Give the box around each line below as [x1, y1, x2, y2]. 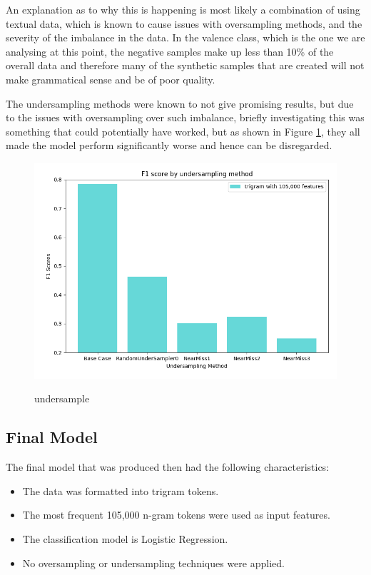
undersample [34, 391, 90, 406]
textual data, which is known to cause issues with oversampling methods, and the [6, 16, 362, 31]
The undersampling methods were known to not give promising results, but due [6, 96, 354, 111]
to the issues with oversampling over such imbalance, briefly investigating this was [6, 110, 365, 125]
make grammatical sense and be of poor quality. [6, 71, 215, 86]
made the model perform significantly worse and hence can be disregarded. [6, 138, 332, 153]
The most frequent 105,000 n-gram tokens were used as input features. [22, 507, 330, 522]
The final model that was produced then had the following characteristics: [6, 459, 330, 474]
